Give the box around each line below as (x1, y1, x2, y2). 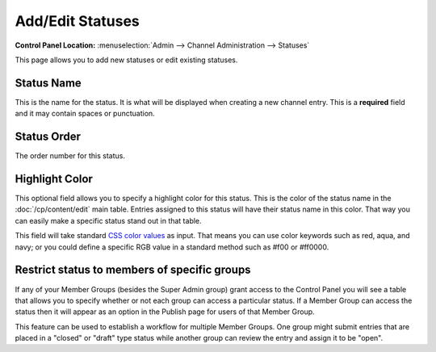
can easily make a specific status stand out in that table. (15, 216, 202, 225)
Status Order (15, 130, 81, 144)
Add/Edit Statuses (15, 12, 140, 30)
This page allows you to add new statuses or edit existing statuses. (15, 55, 238, 65)
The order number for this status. (15, 151, 125, 161)
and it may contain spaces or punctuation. (15, 109, 155, 119)
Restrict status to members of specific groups (15, 263, 251, 277)
